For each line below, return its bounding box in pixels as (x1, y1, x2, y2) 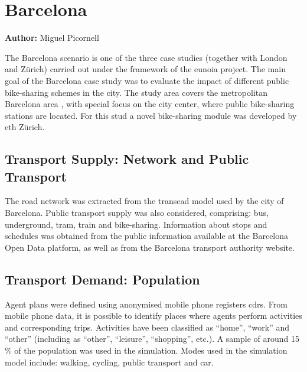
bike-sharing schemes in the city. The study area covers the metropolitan (5, 86, 268, 98)
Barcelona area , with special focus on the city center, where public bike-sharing (5, 98, 295, 110)
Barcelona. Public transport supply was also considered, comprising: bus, (5, 206, 269, 219)
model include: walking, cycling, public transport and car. (5, 355, 214, 368)
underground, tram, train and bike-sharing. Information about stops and (5, 218, 267, 230)
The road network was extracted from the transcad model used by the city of (5, 195, 284, 207)
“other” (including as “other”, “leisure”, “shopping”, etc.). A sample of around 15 (5, 332, 300, 345)
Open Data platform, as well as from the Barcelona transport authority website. (5, 241, 295, 253)
